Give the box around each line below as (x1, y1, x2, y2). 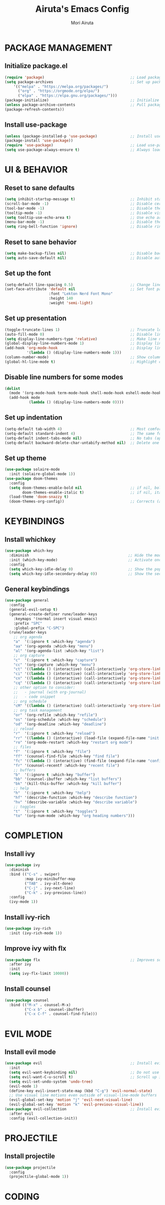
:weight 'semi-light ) (48, 301, 93, 306)
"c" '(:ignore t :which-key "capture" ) (13, 657, 98, 663)
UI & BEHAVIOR (4, 164, 68, 176)
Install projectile (4, 1152, 55, 1161)
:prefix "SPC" (13, 621, 42, 626)
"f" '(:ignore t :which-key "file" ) (13, 749, 91, 754)
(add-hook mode (9, 395, 40, 400)
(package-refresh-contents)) (4, 107, 65, 112)
